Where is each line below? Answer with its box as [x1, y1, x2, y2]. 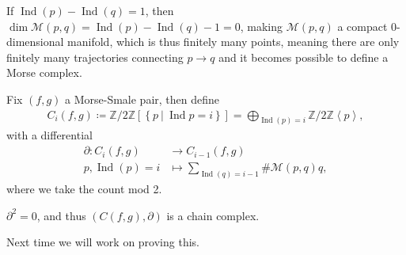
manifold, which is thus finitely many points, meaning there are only [67, 33, 400, 50]
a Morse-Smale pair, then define [65, 90, 220, 107]
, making [240, 17, 283, 34]
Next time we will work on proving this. [6, 234, 199, 250]
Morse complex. [6, 64, 82, 81]
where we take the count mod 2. [6, 180, 162, 196]
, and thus [36, 207, 86, 223]
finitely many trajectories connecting [6, 48, 184, 65]
